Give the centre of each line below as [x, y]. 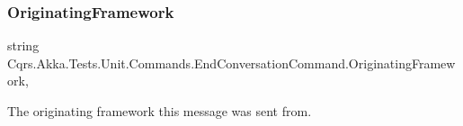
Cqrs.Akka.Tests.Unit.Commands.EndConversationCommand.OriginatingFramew [231, 63]
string [23, 45]
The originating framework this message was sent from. [160, 111]
